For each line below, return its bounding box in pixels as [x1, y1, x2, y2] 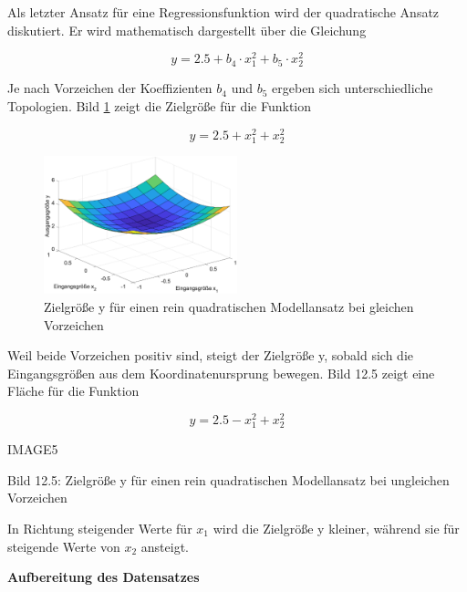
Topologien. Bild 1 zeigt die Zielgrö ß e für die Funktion [7, 97, 312, 116]
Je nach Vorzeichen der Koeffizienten [7, 78, 213, 98]
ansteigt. [140, 536, 189, 556]
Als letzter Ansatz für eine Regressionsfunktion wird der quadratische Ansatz [7, 3, 440, 21]
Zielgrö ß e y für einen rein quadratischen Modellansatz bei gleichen [44, 296, 414, 316]
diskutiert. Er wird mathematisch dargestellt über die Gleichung [7, 20, 367, 39]
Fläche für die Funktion [7, 381, 140, 400]
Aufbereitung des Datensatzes [7, 567, 200, 587]
